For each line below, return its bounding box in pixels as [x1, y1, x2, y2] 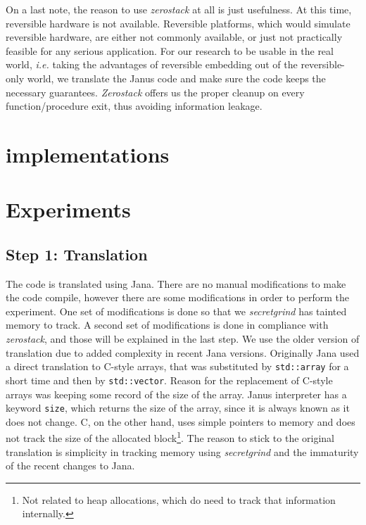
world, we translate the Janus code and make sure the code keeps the [27, 70, 326, 85]
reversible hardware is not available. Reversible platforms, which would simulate [6, 15, 351, 30]
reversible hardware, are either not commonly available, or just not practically [6, 30, 343, 44]
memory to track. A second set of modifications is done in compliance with [6, 317, 329, 332]
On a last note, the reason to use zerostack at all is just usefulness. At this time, [6, 2, 352, 16]
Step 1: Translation [6, 243, 148, 265]
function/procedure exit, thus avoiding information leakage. [6, 99, 263, 113]
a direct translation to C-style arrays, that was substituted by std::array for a [6, 359, 349, 374]
